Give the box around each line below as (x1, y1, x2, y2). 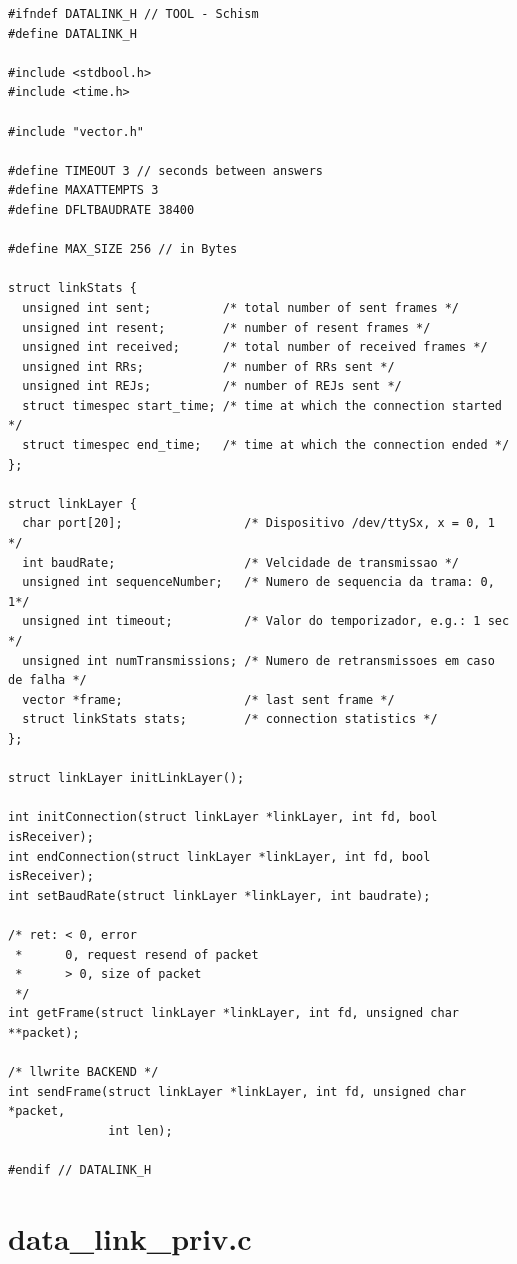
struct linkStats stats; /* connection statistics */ (22, 712, 438, 727)
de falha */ (8, 673, 87, 688)
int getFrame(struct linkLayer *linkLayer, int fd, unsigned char (8, 1006, 460, 1021)
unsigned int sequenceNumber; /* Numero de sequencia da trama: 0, (22, 575, 495, 590)
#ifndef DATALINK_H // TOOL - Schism (8, 7, 259, 21)
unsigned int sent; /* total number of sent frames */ (22, 300, 460, 315)
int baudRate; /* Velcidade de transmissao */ (22, 555, 460, 570)
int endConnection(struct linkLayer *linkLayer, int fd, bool (8, 849, 431, 864)
